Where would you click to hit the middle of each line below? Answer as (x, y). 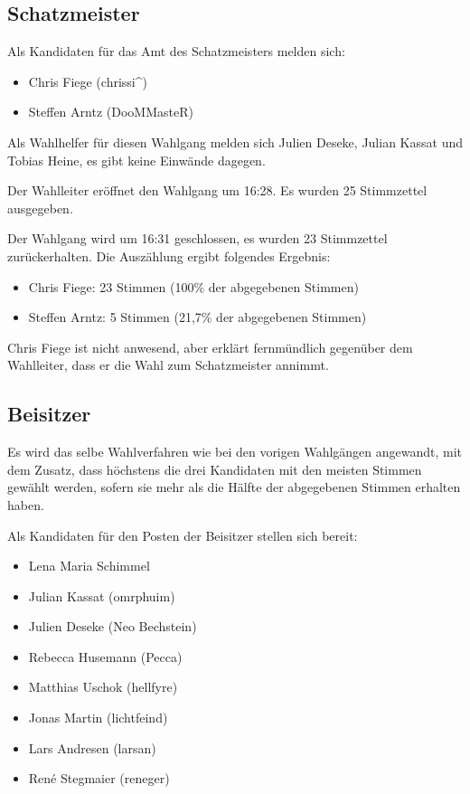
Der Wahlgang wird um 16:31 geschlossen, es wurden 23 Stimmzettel (197, 238)
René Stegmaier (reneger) (99, 778)
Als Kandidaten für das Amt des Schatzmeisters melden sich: (176, 51)
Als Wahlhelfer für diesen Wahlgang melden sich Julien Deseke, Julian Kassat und (235, 142)
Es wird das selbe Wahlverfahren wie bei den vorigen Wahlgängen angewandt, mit (235, 452)
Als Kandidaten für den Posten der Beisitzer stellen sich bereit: (183, 535)
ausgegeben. (40, 208)
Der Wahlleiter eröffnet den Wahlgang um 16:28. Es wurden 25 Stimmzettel (217, 190)
